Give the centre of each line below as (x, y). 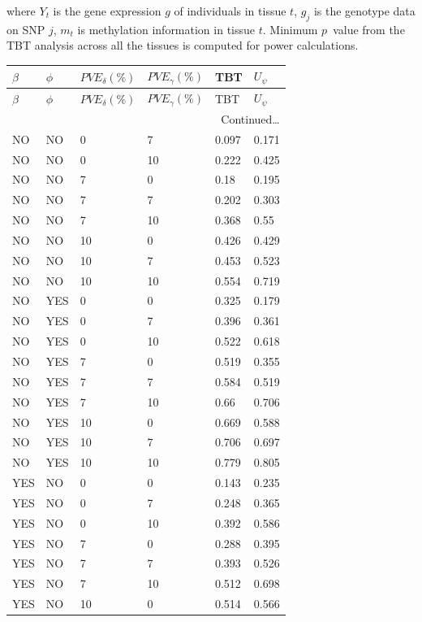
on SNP (26, 29)
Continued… (250, 118)
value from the (369, 29)
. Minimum (290, 29)
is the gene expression (107, 11)
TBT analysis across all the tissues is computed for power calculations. (183, 45)
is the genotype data (364, 11)
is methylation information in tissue (166, 29)
